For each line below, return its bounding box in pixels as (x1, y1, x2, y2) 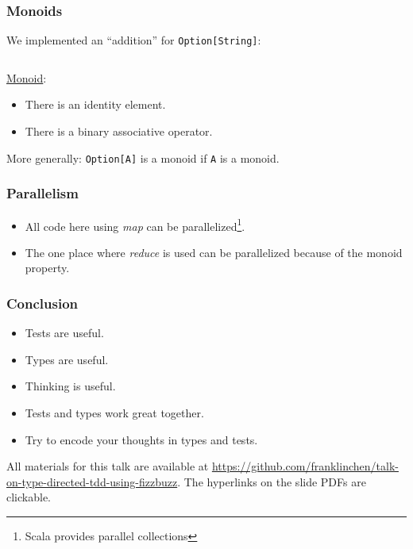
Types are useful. (25, 351, 109, 367)
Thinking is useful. (25, 378, 116, 394)
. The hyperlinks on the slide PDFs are (177, 473, 366, 489)
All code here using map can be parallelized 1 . (25, 215, 245, 234)
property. (25, 259, 70, 276)
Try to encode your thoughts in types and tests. (25, 431, 258, 447)
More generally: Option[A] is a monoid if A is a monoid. (6, 149, 280, 166)
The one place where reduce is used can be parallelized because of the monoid (25, 244, 403, 260)
